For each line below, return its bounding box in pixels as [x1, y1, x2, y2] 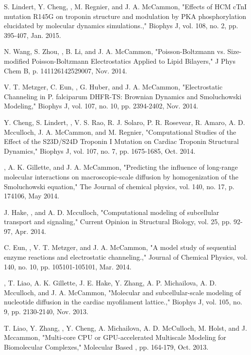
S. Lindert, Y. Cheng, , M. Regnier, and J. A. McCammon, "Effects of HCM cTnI [4, 1, 247, 11]
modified [4, 55, 30, 66]
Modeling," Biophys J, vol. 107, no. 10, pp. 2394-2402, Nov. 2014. [4, 101, 199, 111]
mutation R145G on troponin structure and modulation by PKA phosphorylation [4, 11, 247, 21]
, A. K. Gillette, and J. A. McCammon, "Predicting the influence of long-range [4, 162, 238, 172]
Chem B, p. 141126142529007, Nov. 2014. [4, 65, 127, 75]
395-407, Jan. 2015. [4, 30, 61, 40]
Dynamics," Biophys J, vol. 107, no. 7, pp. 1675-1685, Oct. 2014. [4, 145, 196, 156]
